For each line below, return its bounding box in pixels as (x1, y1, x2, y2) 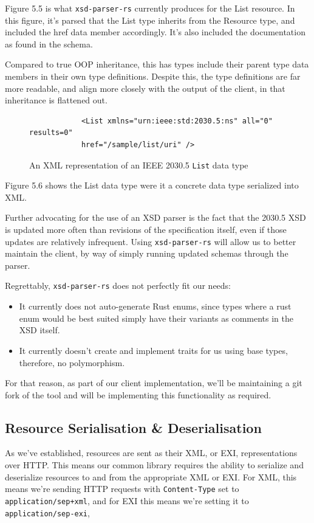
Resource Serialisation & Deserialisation (5, 418, 262, 437)
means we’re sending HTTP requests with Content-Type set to (5, 482, 239, 495)
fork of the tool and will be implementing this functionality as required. (5, 388, 271, 401)
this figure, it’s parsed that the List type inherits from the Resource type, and (5, 13, 295, 26)
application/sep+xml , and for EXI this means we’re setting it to (5, 494, 249, 507)
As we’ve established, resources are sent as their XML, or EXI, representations (5, 446, 298, 459)
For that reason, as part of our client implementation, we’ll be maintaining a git (5, 376, 302, 389)
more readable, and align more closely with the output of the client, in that (5, 81, 285, 94)
